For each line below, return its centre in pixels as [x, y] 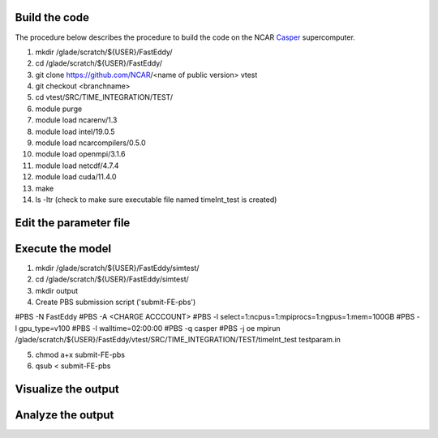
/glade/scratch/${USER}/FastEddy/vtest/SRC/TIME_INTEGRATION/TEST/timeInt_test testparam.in [178, 340]
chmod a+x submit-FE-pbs [80, 354]
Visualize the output [67, 389]
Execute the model [63, 249]
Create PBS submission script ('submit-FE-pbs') [116, 302]
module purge [59, 109]
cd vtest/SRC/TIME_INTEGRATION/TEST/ [104, 97]
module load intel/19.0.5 [75, 131]
